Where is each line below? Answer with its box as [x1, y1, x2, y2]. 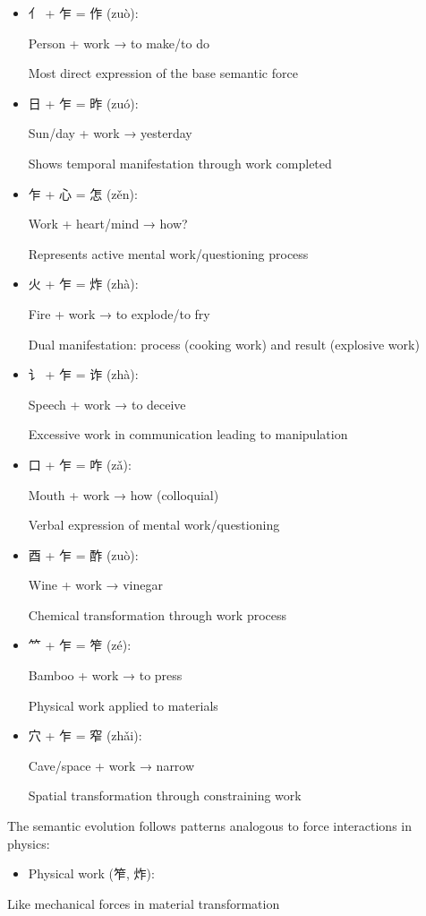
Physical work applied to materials [28, 696, 218, 714]
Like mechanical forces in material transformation [7, 894, 280, 912]
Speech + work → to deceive [28, 394, 186, 413]
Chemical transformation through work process [28, 605, 287, 624]
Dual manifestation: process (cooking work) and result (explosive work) [28, 334, 420, 353]
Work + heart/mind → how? [28, 214, 188, 233]
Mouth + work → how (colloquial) [28, 485, 219, 504]
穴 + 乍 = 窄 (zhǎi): [28, 726, 142, 745]
